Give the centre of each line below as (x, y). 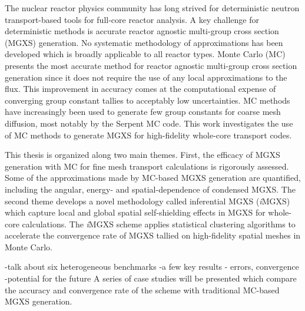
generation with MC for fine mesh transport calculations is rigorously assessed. (147, 166)
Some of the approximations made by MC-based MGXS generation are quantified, (153, 178)
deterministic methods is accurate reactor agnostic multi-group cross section (142, 31)
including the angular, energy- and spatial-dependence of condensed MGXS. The (150, 189)
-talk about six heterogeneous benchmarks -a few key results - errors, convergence (152, 267)
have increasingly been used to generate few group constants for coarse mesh (143, 112)
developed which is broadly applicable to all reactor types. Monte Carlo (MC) (145, 54)
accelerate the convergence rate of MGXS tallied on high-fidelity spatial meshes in (153, 235)
